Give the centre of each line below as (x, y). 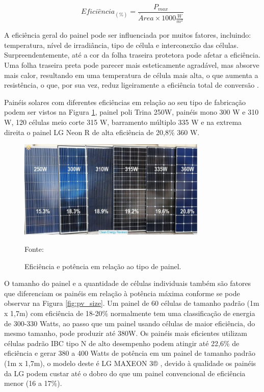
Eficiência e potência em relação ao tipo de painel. (103, 266)
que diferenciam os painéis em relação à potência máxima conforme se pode (122, 293)
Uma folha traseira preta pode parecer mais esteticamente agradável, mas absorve (132, 65)
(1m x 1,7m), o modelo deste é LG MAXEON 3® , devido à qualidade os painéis (130, 363)
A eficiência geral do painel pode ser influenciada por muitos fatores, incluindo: (128, 35)
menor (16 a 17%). (33, 383)
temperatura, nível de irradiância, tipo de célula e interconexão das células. (122, 45)
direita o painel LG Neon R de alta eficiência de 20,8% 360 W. (102, 132)
